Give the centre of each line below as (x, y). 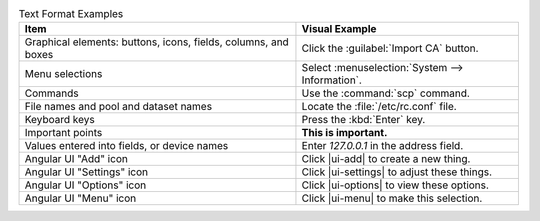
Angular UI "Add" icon (76, 159)
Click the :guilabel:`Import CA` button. (390, 48)
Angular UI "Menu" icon (80, 198)
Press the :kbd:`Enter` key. (363, 120)
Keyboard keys (59, 120)
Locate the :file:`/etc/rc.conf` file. (379, 107)
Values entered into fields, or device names (126, 146)
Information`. (331, 80)
